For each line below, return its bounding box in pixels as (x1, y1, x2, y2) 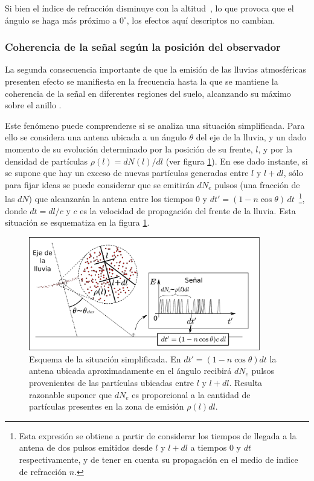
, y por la (258, 142, 293, 155)
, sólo (283, 166, 303, 179)
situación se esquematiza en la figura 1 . (5, 216, 150, 229)
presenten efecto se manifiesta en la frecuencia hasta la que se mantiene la (5, 75, 278, 87)
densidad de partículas (5, 154, 88, 167)
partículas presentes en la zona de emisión (29, 400, 184, 413)
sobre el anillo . (5, 99, 62, 111)
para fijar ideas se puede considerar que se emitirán (5, 178, 194, 191)
